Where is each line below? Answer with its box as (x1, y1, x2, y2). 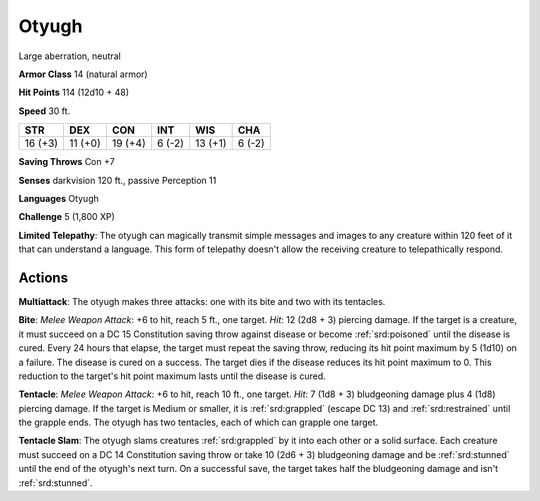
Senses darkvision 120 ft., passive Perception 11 (18, 174, 217, 186)
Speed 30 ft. (18, 105, 71, 117)
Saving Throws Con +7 (18, 156, 115, 168)
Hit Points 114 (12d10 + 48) (18, 86, 130, 99)
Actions (18, 269, 69, 286)
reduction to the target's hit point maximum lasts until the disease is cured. (18, 370, 327, 382)
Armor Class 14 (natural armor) (18, 68, 149, 80)
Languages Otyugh (18, 192, 99, 204)
